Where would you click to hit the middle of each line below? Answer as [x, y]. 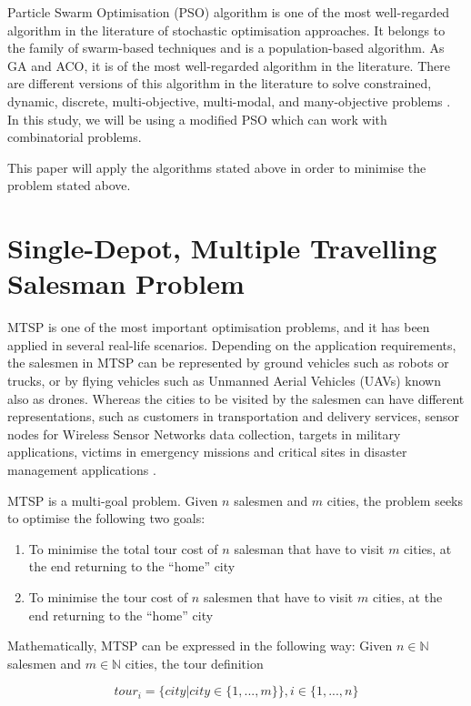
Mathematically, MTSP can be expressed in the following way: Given [200, 645]
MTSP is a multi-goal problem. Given [113, 500]
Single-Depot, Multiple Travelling [222, 248]
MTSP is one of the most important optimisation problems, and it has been [219, 327]
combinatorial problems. [75, 137]
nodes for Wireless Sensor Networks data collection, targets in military [204, 434]
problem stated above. [69, 185]
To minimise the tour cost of [108, 596]
